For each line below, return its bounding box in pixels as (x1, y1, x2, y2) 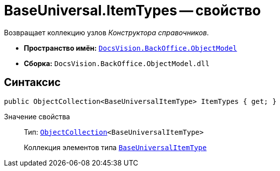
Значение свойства (4, 112, 70, 121)
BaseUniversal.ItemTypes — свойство (4, 2, 261, 19)
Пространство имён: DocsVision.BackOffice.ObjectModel (24, 43, 237, 52)
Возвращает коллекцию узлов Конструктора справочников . (4, 28, 209, 37)
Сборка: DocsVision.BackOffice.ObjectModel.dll (24, 59, 210, 68)
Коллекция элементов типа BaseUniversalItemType (24, 143, 207, 152)
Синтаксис (4, 76, 61, 89)
